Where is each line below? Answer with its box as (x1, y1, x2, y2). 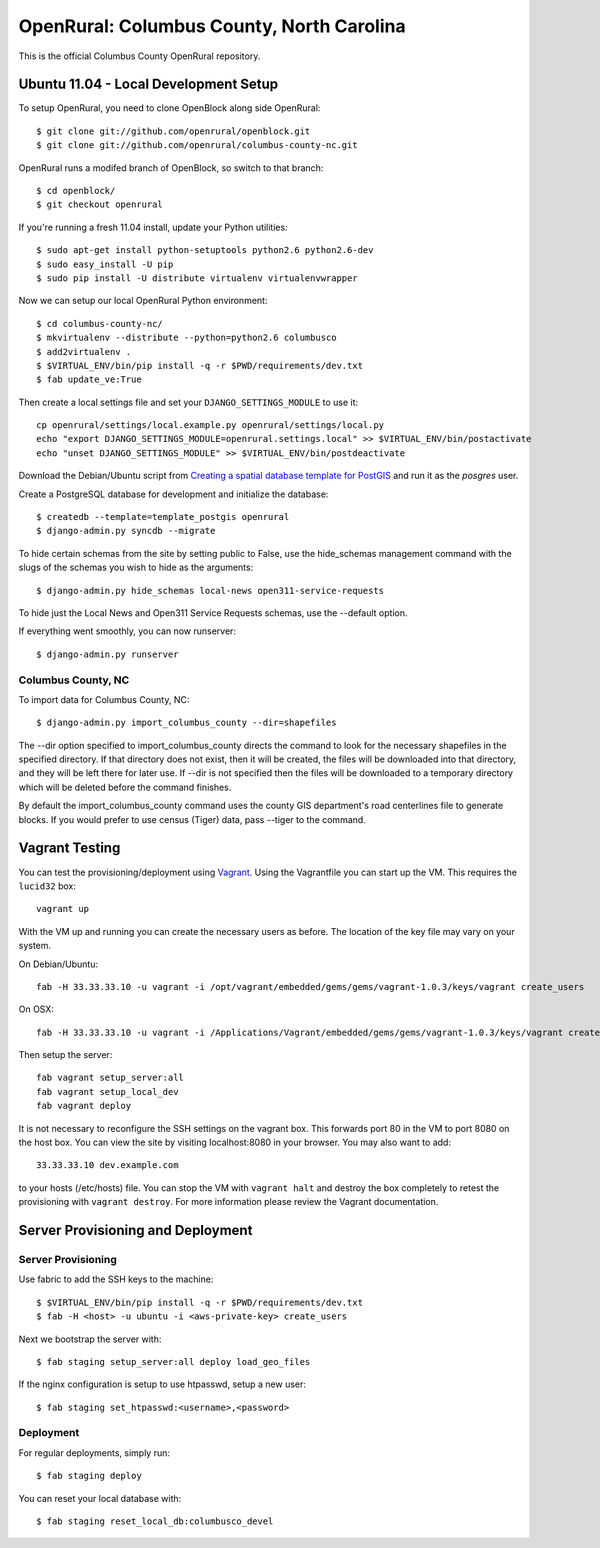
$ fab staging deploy (36, 1470, 142, 1482)
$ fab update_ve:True (36, 374, 142, 385)
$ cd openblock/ (36, 185, 116, 197)
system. (18, 940, 52, 952)
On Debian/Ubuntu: (18, 958, 99, 970)
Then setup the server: (18, 1049, 113, 1061)
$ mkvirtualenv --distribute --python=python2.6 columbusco (36, 332, 337, 344)
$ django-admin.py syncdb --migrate (36, 525, 216, 537)
